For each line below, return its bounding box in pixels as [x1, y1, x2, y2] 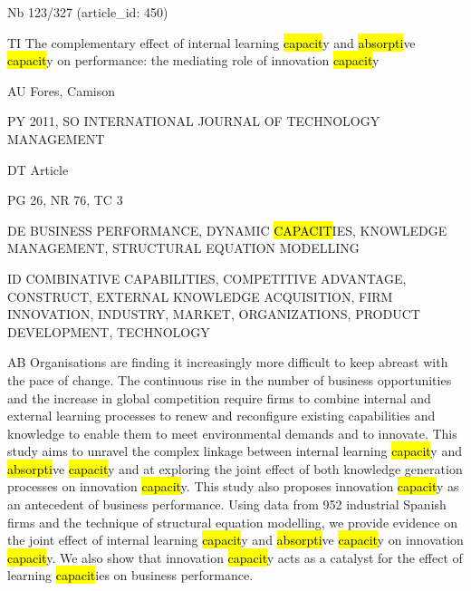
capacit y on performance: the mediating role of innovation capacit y [7, 51, 380, 70]
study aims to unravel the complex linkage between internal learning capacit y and [7, 441, 462, 460]
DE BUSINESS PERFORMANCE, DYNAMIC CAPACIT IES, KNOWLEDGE [7, 220, 447, 239]
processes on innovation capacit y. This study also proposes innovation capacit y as [7, 477, 459, 496]
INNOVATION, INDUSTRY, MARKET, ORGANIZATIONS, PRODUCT [7, 305, 420, 324]
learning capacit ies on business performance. [7, 566, 254, 585]
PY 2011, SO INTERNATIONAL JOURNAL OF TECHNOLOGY [7, 111, 380, 131]
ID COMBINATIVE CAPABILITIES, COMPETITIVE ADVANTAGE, [7, 268, 407, 287]
